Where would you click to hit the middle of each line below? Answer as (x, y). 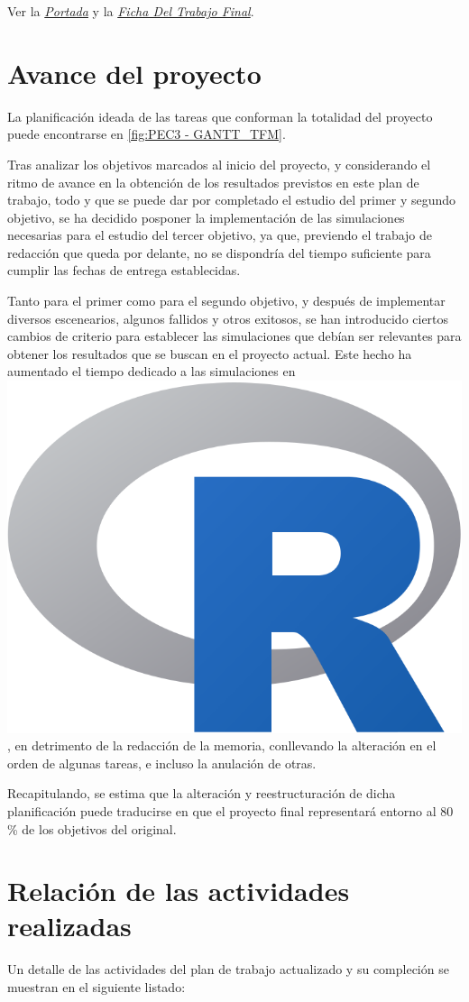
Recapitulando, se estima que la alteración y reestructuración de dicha (202, 793)
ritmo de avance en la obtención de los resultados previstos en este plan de (213, 182)
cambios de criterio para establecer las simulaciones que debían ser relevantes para (234, 336)
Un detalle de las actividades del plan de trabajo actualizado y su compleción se (228, 969)
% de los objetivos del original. (92, 828)
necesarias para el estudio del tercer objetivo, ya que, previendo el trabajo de (220, 235)
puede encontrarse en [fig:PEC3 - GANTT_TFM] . (147, 134)
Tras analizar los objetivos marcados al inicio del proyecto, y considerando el (219, 164)
